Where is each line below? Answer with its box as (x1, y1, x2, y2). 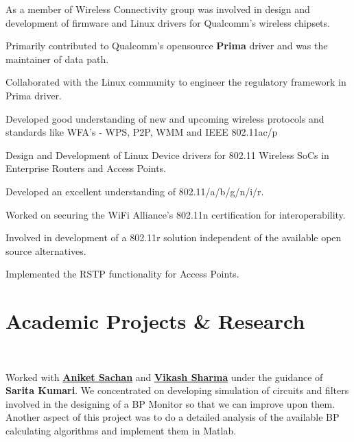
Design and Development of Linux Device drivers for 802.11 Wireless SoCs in (5, 147, 329, 162)
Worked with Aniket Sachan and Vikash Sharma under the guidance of (5, 369, 323, 384)
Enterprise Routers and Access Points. (5, 161, 167, 175)
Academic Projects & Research (5, 307, 305, 335)
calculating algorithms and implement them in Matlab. (5, 423, 237, 437)
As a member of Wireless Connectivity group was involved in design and (5, 2, 310, 16)
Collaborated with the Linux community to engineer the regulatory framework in (5, 75, 346, 89)
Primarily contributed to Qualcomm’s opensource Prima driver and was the (5, 38, 328, 53)
